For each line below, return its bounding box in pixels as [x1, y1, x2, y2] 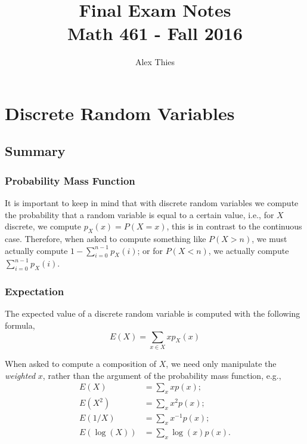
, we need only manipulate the [166, 357, 277, 369]
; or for [137, 244, 163, 256]
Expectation [5, 284, 64, 299]
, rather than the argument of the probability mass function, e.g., [42, 369, 281, 381]
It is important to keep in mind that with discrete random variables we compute [5, 197, 299, 209]
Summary [5, 142, 66, 160]
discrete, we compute [5, 220, 82, 232]
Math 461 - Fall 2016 [67, 21, 243, 45]
